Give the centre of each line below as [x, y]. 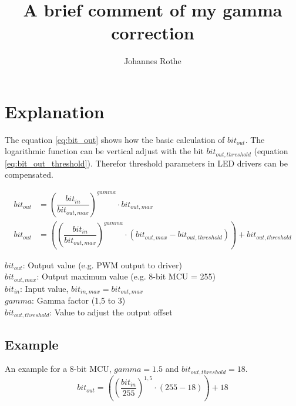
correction [153, 33]
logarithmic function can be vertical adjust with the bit [104, 151]
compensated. [29, 174]
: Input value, [44, 288]
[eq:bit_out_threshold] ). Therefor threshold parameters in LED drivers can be [146, 163]
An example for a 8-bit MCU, [58, 369]
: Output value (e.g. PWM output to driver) [102, 264]
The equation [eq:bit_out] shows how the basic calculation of [115, 139]
